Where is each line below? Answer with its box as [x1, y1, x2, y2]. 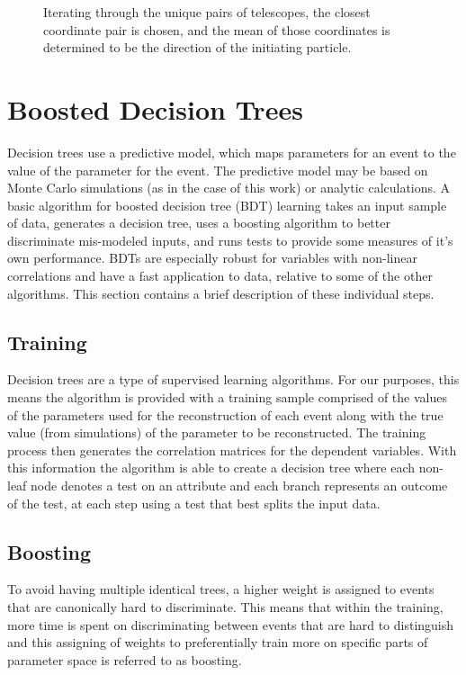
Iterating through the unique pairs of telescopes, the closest [43, 3, 371, 21]
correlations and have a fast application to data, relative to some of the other [7, 266, 433, 285]
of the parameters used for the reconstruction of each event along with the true [7, 405, 444, 424]
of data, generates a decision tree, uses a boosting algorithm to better [7, 213, 390, 232]
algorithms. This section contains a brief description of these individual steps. [7, 283, 435, 302]
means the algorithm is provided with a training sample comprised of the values [7, 388, 447, 407]
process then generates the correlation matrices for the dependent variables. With [7, 440, 457, 459]
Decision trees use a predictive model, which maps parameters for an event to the [7, 142, 456, 161]
